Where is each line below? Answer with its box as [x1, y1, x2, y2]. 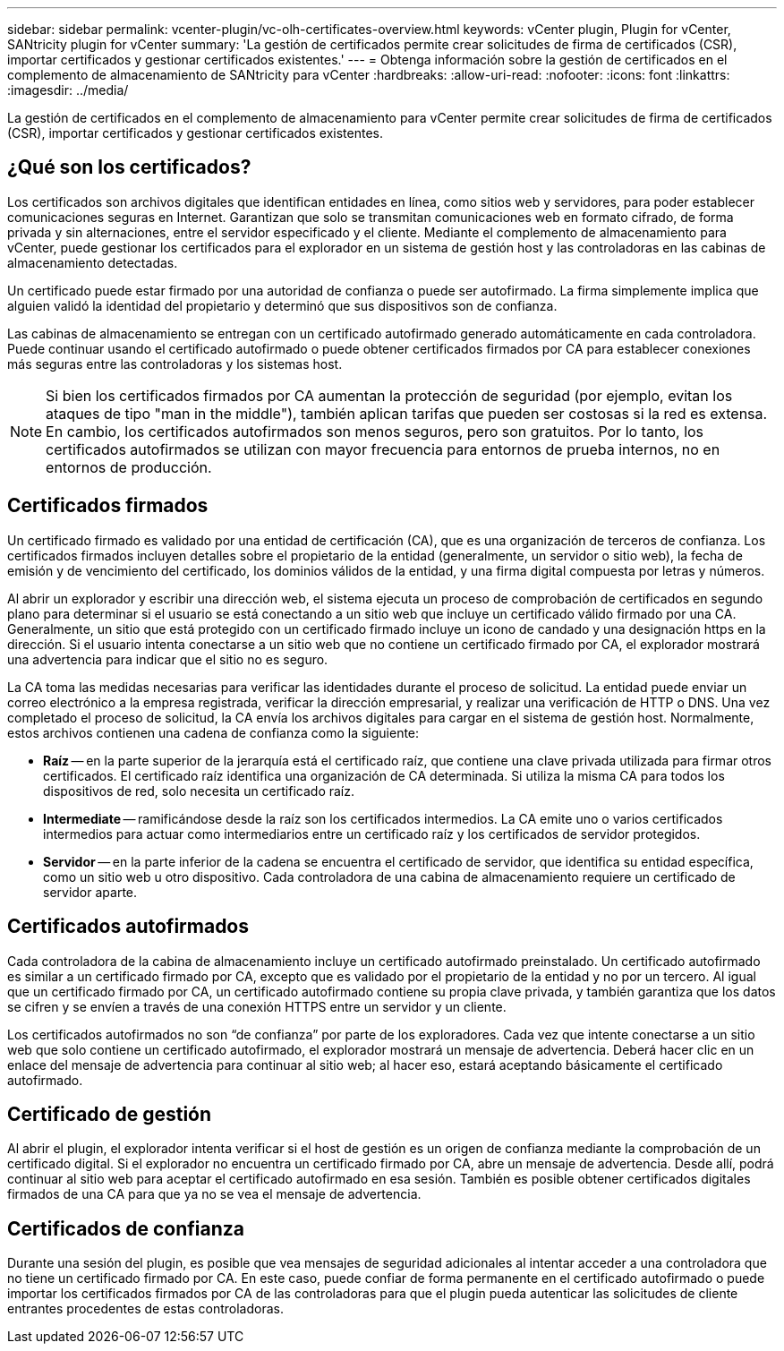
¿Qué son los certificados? [7, 156, 251, 179]
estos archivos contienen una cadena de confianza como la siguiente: [7, 724, 420, 740]
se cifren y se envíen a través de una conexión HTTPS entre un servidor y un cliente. [7, 998, 507, 1014]
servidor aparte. [43, 884, 138, 900]
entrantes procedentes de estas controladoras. [7, 1301, 284, 1317]
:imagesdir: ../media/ [7, 82, 129, 98]
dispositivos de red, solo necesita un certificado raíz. [43, 782, 354, 799]
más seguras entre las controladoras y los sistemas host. [7, 355, 343, 372]
